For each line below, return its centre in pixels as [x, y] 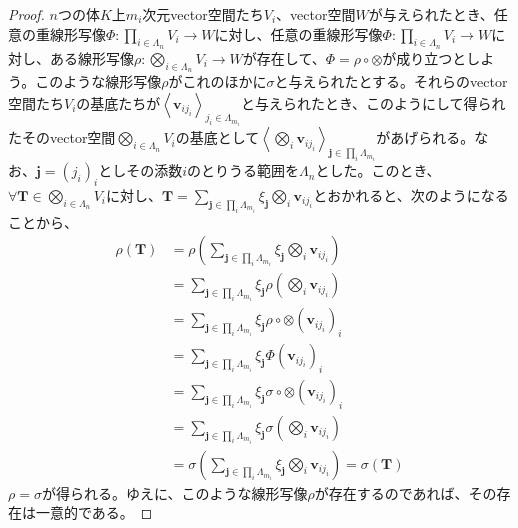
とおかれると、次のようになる [411, 194]
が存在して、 [284, 57]
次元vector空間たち [203, 14]
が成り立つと [424, 57]
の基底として [217, 137]
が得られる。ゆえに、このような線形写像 [174, 492]
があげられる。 [425, 137]
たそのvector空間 [62, 137]
